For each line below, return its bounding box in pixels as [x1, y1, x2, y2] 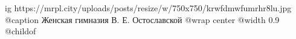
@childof [5, 25, 36, 37]
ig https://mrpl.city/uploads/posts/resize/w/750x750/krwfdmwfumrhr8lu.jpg [5, 2, 292, 14]
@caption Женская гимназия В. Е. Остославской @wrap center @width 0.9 [5, 13, 280, 25]
